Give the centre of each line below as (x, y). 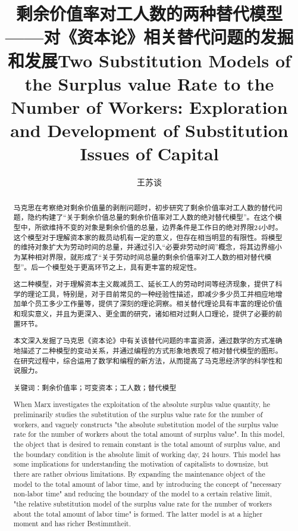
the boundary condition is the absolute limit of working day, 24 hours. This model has (147, 454)
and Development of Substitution (149, 130)
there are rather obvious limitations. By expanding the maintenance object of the (139, 473)
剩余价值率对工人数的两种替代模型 (149, 13)
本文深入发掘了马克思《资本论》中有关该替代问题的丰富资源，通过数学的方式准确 (148, 341)
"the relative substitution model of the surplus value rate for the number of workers (142, 503)
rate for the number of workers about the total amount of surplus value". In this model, (149, 434)
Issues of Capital (149, 153)
